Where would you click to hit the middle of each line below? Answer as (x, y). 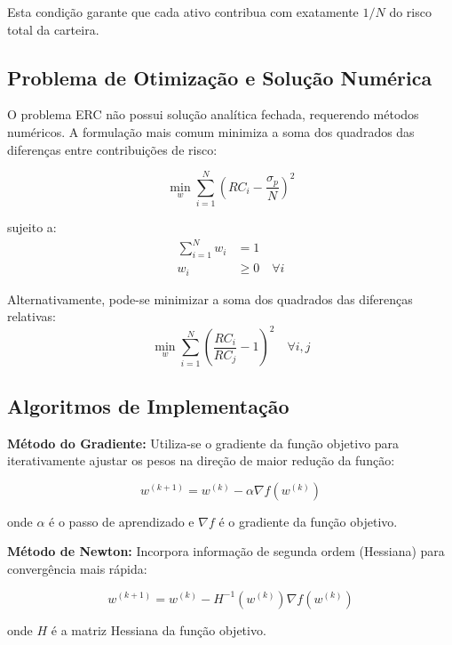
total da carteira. (53, 29)
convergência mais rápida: (77, 568)
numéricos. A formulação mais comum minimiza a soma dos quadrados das (211, 131)
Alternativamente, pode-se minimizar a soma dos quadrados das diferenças (210, 298)
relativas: (32, 316)
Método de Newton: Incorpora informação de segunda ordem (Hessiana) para (226, 551)
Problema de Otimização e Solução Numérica (220, 77)
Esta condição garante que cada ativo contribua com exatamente (183, 12)
